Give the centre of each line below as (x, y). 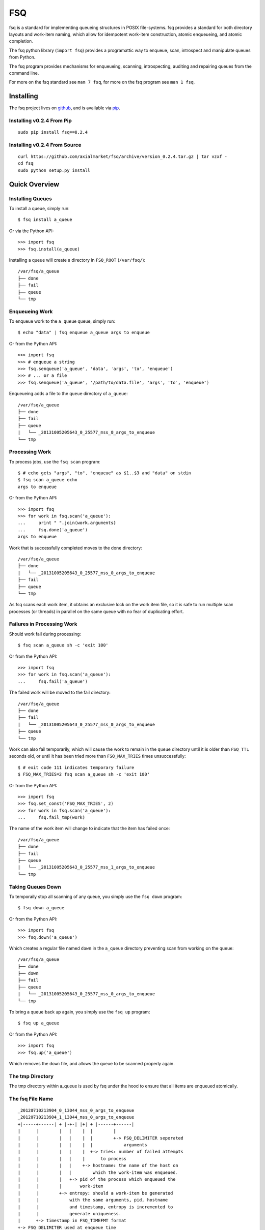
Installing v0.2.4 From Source (45, 145)
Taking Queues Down (35, 887)
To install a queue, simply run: (39, 209)
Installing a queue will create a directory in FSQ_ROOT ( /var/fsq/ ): (77, 260)
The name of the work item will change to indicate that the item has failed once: (90, 829)
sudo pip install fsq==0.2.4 (53, 132)
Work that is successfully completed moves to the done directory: (76, 548)
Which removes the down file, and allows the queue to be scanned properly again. (92, 1063)
